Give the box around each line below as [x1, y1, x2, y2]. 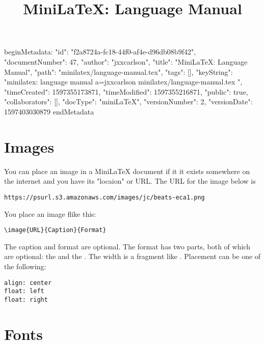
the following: [4, 261, 46, 271]
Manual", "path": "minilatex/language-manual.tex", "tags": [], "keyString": [4, 66, 233, 77]
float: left [4, 288, 44, 295]
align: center [4, 279, 52, 286]
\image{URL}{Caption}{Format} [4, 226, 107, 234]
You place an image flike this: [4, 208, 96, 219]
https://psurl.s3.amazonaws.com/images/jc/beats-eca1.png [4, 193, 205, 201]
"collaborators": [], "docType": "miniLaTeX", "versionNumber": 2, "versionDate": [4, 96, 253, 107]
